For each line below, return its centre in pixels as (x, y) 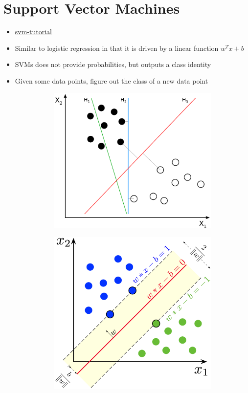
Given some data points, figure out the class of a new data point (112, 80)
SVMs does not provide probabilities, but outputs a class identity (113, 64)
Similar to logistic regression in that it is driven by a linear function (117, 48)
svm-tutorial (33, 32)
